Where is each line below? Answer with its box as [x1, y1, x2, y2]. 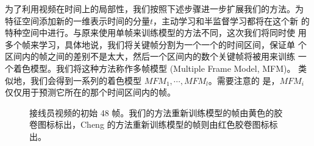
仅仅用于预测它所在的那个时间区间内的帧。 [5, 86, 176, 99]
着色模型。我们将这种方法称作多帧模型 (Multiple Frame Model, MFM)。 [13, 61, 296, 74]
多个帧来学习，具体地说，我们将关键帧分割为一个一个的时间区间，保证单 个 [5, 38, 307, 50]
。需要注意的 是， [208, 74, 280, 86]
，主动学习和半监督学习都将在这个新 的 [153, 14, 310, 27]
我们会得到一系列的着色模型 [30, 74, 141, 86]
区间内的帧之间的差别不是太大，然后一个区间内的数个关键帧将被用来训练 [5, 50, 295, 63]
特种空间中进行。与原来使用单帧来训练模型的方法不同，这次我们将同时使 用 [5, 26, 307, 39]
